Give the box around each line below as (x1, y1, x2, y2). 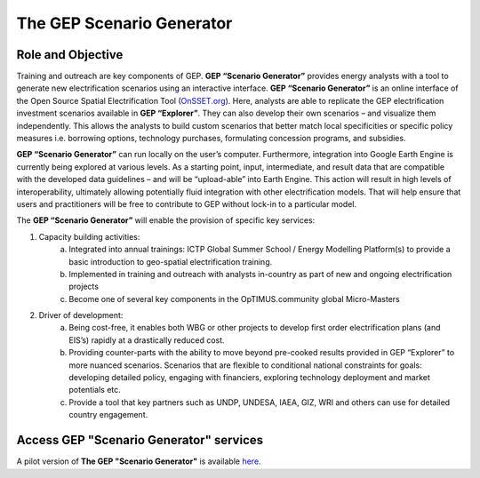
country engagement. (68, 410, 148, 420)
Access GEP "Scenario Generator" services (16, 433, 264, 448)
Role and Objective (16, 47, 124, 62)
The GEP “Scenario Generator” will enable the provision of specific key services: (16, 215, 316, 226)
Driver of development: (38, 310, 124, 321)
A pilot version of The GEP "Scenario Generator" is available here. (16, 456, 261, 466)
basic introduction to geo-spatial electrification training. (68, 256, 273, 267)
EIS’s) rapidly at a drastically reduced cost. (68, 334, 226, 346)
